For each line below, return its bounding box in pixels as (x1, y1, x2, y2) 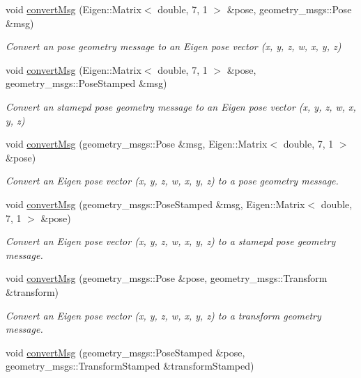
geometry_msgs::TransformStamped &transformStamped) (6, 359, 254, 373)
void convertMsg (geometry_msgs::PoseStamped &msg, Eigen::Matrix (6, 196, 305, 211)
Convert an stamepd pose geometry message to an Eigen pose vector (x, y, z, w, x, (6, 99, 356, 113)
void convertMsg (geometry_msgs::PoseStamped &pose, (6, 345, 245, 359)
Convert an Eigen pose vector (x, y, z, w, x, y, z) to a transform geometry (6, 308, 321, 322)
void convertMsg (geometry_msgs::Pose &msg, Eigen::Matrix (6, 136, 268, 151)
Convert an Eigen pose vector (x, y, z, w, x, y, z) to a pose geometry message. (6, 173, 339, 188)
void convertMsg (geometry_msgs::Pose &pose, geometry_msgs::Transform (6, 271, 328, 285)
